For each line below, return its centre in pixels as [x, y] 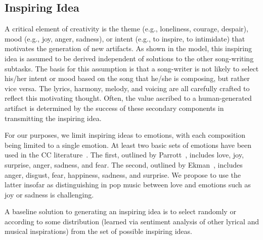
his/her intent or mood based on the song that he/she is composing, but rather [127, 78]
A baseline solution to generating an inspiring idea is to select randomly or [120, 211]
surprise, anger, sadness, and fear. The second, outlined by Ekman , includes [124, 164]
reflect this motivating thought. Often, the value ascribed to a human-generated [128, 98]
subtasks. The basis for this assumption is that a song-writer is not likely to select [132, 68]
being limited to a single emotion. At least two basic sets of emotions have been [128, 145]
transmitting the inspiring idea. [53, 118]
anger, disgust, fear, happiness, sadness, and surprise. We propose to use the [123, 174]
